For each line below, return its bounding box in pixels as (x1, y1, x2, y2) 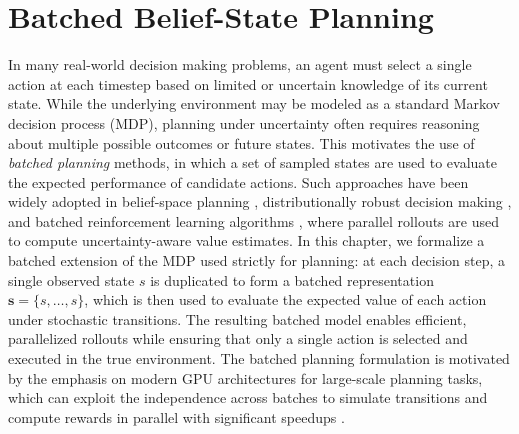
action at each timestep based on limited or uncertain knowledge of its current (8, 73, 488, 94)
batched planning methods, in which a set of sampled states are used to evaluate (8, 152, 498, 173)
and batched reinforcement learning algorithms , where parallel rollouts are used (8, 210, 499, 231)
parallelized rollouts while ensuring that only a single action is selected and (8, 328, 468, 349)
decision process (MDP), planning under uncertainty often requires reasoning (8, 112, 480, 133)
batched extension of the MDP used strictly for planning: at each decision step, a (8, 250, 506, 271)
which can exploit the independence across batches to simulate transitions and (8, 387, 488, 408)
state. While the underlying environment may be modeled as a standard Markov (8, 93, 500, 114)
